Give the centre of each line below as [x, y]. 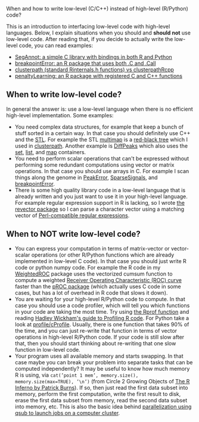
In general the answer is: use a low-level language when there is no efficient [100, 109]
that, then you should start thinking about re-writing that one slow [95, 343]
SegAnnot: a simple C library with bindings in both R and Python [94, 57]
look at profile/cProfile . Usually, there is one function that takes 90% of [102, 324]
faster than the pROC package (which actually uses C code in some [98, 286]
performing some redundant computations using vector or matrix [94, 165]
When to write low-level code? [64, 95]
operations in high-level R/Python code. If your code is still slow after [99, 337]
